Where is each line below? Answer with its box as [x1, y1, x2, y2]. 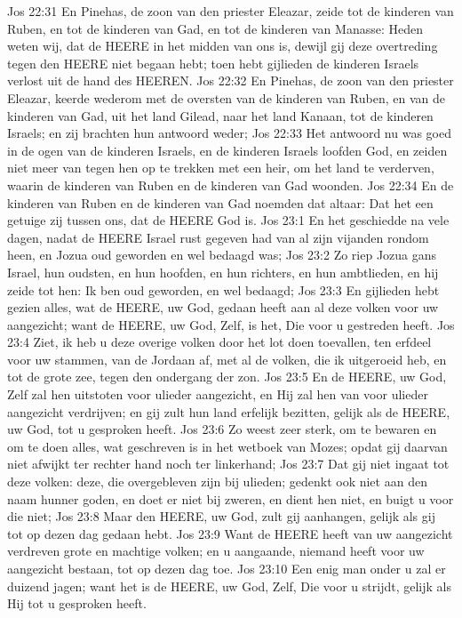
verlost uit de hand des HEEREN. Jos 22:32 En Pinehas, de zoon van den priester [7, 71, 454, 90]
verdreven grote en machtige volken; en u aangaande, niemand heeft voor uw [7, 542, 425, 560]
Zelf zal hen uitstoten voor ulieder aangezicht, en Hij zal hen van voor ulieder [7, 385, 428, 404]
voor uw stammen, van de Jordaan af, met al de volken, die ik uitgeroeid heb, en [7, 349, 447, 368]
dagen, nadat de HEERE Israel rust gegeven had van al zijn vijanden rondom [7, 228, 429, 246]
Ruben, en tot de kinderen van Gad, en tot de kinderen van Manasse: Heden [7, 19, 423, 37]
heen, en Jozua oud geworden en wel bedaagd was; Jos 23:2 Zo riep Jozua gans [7, 245, 437, 264]
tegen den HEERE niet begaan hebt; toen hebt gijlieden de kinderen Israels [7, 53, 419, 72]
